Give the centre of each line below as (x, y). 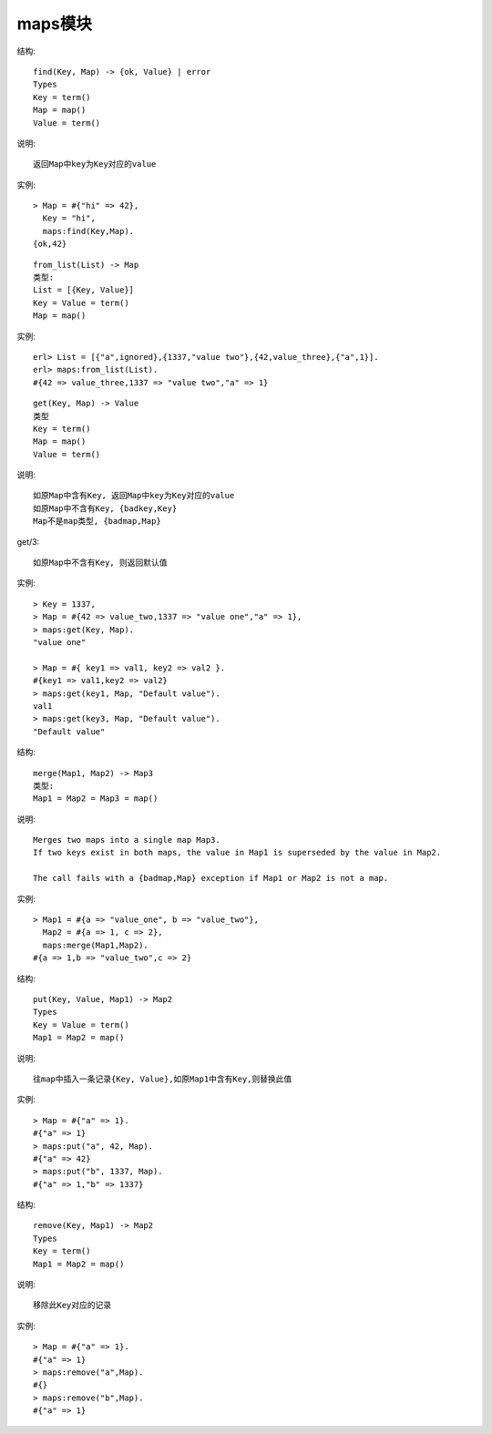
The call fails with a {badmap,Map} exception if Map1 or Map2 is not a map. (211, 878)
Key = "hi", (69, 218)
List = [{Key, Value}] (84, 290)
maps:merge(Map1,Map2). (96, 945)
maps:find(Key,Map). (88, 231)
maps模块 (55, 24)
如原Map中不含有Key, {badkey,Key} (105, 508)
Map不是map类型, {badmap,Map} (97, 521)
